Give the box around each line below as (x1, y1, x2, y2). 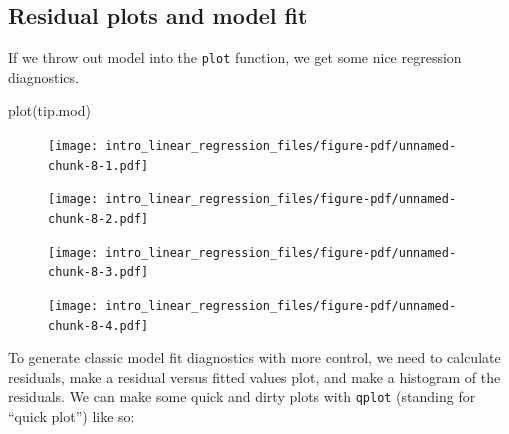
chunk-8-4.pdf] (48, 318, 149, 333)
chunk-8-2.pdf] (48, 212, 149, 227)
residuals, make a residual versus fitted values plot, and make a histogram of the (8, 366, 501, 387)
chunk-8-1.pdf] (48, 158, 149, 173)
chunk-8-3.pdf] (48, 265, 149, 280)
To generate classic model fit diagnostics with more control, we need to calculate (8, 347, 501, 368)
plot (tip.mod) (8, 100, 91, 121)
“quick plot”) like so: (8, 406, 135, 427)
